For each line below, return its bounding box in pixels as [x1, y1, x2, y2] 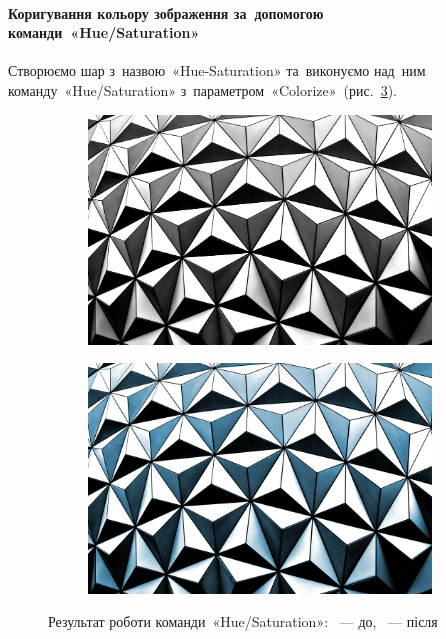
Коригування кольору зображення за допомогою [8, 2, 324, 23]
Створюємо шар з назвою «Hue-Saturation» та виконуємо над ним [8, 60, 426, 81]
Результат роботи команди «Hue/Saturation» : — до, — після [48, 611, 438, 632]
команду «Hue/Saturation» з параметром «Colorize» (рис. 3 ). [8, 79, 397, 100]
